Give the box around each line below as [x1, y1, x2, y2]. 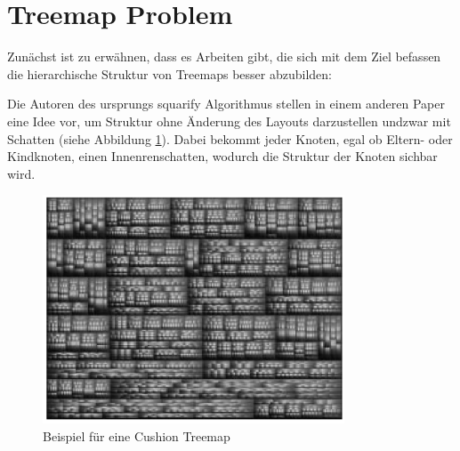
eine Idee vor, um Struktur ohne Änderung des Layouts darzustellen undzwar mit [7, 111, 451, 130]
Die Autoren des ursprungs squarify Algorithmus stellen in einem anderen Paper [7, 94, 445, 113]
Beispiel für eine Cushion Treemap [43, 426, 230, 445]
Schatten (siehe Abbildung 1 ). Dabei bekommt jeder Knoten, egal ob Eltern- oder [7, 129, 453, 148]
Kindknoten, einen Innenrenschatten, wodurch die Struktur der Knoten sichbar [7, 147, 438, 165]
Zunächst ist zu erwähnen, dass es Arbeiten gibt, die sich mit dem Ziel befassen [7, 47, 441, 66]
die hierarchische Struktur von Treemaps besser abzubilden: [7, 64, 332, 83]
